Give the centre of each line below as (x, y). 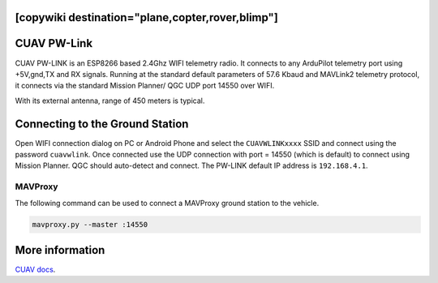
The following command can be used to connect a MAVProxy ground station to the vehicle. (167, 203)
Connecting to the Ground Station (102, 124)
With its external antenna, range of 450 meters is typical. (110, 101)
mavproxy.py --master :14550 (90, 224)
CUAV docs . (35, 270)
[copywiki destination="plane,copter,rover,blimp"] (147, 17)
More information (60, 250)
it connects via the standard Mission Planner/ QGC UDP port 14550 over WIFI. (145, 86)
